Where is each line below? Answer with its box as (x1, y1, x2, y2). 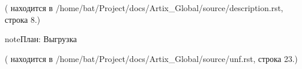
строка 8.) (5, 13, 41, 25)
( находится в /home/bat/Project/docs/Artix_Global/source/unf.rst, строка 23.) (5, 52, 298, 64)
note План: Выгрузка (5, 33, 77, 45)
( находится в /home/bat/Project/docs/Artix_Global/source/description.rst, (5, 2, 283, 13)
